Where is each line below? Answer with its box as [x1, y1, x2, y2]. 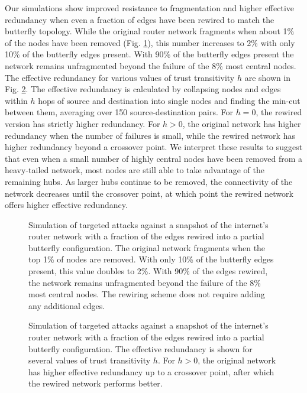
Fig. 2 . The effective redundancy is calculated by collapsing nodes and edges [5, 83, 281, 95]
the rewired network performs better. [28, 377, 163, 389]
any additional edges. [28, 299, 105, 311]
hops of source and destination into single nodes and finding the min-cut [38, 94, 300, 106]
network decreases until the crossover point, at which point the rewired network [5, 187, 293, 199]
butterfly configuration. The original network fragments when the [28, 241, 266, 254]
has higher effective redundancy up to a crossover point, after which [28, 365, 274, 378]
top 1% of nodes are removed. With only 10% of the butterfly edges [28, 253, 274, 265]
